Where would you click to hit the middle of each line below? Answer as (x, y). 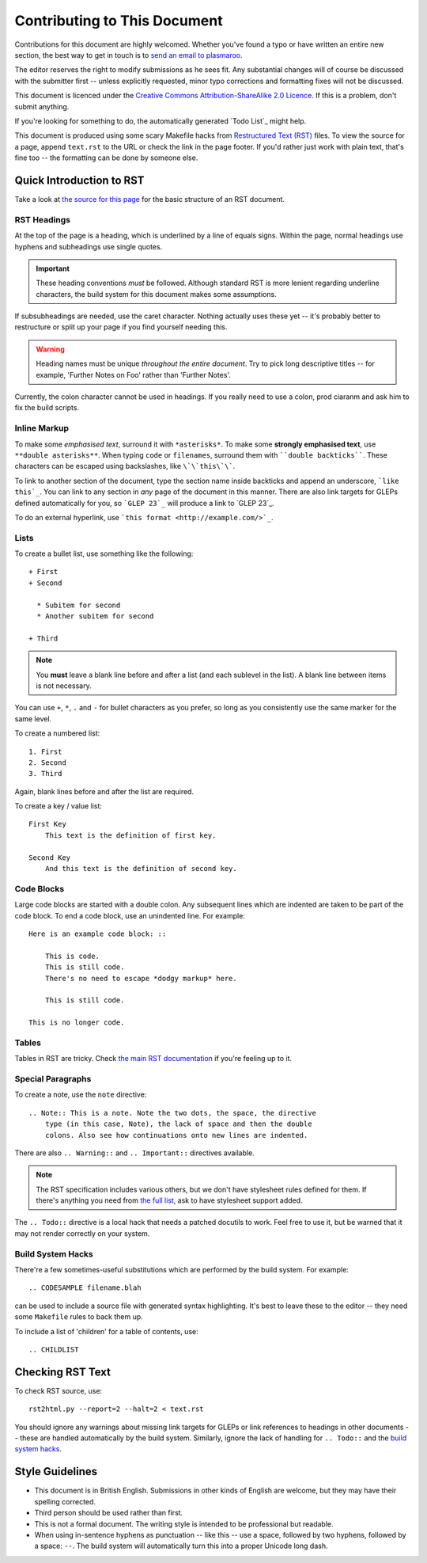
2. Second (47, 762)
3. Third (45, 774)
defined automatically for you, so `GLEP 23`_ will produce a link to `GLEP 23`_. (144, 503)
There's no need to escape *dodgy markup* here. (141, 978)
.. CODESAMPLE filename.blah (85, 1288)
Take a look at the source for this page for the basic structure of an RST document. (149, 199)
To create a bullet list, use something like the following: (104, 553)
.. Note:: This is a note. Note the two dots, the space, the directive (172, 1113)
